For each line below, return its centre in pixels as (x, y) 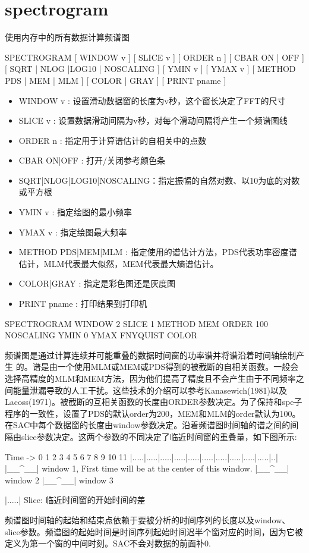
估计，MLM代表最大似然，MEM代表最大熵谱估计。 (119, 263)
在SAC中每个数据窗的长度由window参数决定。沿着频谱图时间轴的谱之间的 (148, 425)
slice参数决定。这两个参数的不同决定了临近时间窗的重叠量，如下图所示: (159, 436)
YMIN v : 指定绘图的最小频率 (75, 212)
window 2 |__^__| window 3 (59, 480)
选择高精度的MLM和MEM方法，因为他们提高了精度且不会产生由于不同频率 (150, 378)
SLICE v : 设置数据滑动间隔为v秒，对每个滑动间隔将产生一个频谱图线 (153, 120)
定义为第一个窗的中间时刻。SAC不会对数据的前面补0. (108, 543)
